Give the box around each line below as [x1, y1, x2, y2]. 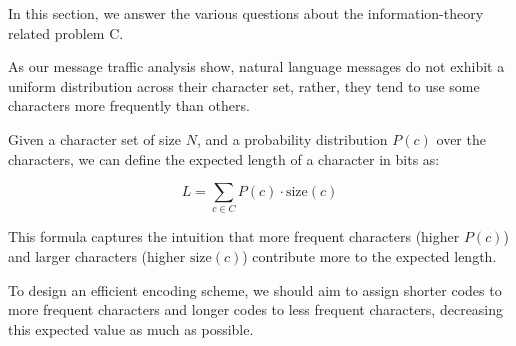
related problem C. [8, 22, 124, 43]
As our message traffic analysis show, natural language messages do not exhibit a [8, 56, 505, 77]
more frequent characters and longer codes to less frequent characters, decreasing [8, 299, 504, 320]
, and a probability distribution [196, 128, 388, 149]
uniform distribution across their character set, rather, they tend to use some [8, 75, 480, 96]
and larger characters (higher [8, 246, 186, 267]
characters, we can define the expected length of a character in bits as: [8, 148, 440, 169]
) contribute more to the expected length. [242, 246, 497, 267]
